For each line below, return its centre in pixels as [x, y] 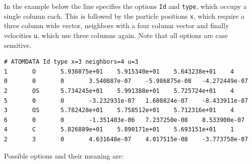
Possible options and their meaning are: [64, 155]
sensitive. [18, 45]
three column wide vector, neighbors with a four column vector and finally [117, 25]
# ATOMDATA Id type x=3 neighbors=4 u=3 [71, 62]
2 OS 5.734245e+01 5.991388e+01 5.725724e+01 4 [119, 91]
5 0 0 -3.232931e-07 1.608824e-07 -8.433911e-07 [126, 101]
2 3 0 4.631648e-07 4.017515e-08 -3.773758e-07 [126, 139]
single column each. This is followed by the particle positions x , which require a [124, 16]
